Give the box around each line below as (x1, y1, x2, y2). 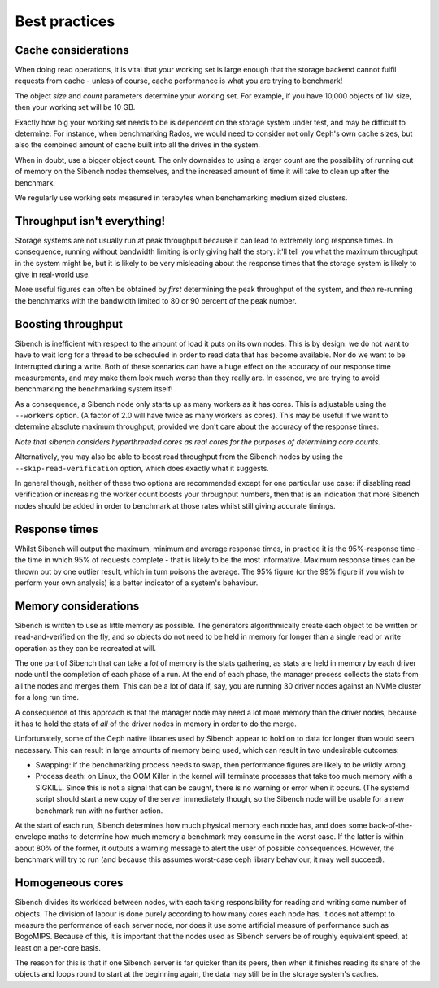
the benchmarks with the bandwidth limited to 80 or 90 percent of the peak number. (15, 295, 297, 305)
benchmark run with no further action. (35, 806, 163, 815)
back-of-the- (368, 820, 413, 830)
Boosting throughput (15, 317, 124, 331)
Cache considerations (15, 43, 129, 57)
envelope (15, 832, 46, 842)
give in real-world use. (15, 269, 91, 280)
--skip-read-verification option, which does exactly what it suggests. (15, 463, 270, 473)
